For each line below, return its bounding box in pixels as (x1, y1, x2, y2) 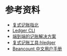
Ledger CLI (12, 27, 36, 33)
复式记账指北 (12, 22, 39, 28)
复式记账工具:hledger (12, 39, 56, 45)
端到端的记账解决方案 (12, 33, 56, 39)
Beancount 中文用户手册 (12, 46, 62, 52)
